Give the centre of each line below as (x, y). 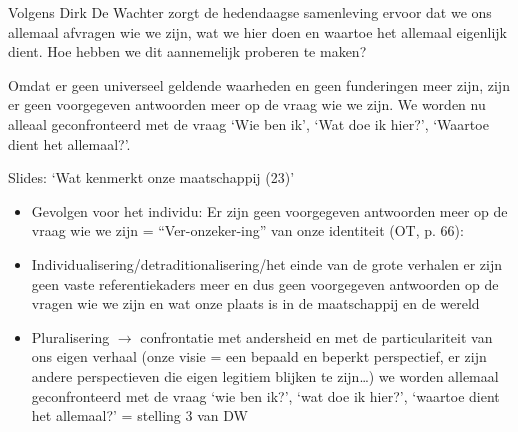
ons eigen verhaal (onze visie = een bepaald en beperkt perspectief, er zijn (259, 356)
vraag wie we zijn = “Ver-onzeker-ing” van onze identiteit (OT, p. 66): (247, 230)
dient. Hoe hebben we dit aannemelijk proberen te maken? (187, 51)
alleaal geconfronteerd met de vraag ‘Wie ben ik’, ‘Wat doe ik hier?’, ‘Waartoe (248, 123)
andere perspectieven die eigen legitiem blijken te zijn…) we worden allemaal (265, 375)
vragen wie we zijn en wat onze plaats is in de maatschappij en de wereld (255, 303)
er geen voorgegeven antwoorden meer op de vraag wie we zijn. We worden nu (247, 104)
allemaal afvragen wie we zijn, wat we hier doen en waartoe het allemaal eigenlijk (258, 31)
